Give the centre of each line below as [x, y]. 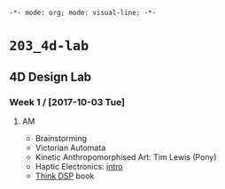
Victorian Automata [70, 147]
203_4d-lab [49, 46]
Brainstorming [61, 138]
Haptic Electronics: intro [79, 166]
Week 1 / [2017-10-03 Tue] [67, 102]
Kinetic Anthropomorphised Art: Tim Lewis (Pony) [126, 157]
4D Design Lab [50, 76]
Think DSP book [65, 176]
